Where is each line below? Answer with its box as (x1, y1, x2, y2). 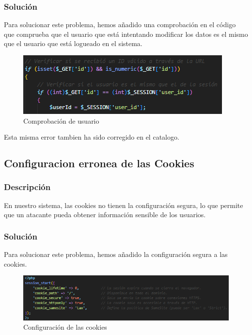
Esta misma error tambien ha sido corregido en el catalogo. (4, 132, 179, 142)
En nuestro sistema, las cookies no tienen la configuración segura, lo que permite (4, 200, 243, 210)
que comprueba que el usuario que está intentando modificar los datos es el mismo (4, 29, 248, 39)
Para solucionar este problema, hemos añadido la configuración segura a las (4, 249, 228, 259)
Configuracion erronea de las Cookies (4, 156, 194, 171)
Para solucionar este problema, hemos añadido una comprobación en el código (4, 19, 236, 30)
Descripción (4, 181, 51, 193)
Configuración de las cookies (23, 322, 107, 332)
